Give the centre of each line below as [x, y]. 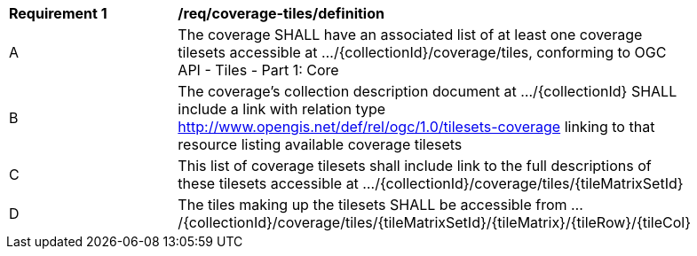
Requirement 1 [58, 13]
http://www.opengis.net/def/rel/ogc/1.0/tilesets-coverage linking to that [416, 127]
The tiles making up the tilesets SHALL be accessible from [372, 205]
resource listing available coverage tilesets [320, 144]
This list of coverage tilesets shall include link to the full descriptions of [415, 166]
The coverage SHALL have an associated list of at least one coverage [410, 35]
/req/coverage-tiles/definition [281, 13]
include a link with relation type [282, 109]
